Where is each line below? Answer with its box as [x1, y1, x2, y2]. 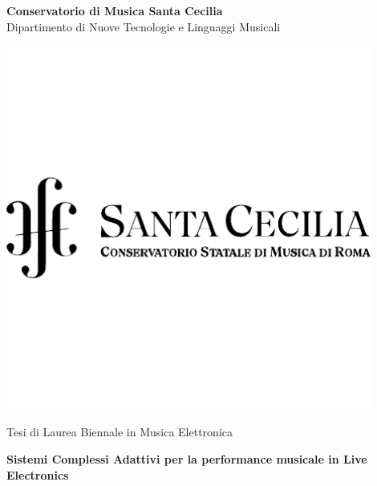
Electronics [6, 466, 69, 483]
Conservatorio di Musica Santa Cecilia [6, 2, 223, 18]
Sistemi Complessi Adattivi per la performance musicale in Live [6, 450, 367, 467]
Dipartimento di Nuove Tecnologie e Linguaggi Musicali [6, 18, 281, 34]
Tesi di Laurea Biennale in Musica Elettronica [6, 423, 233, 440]
